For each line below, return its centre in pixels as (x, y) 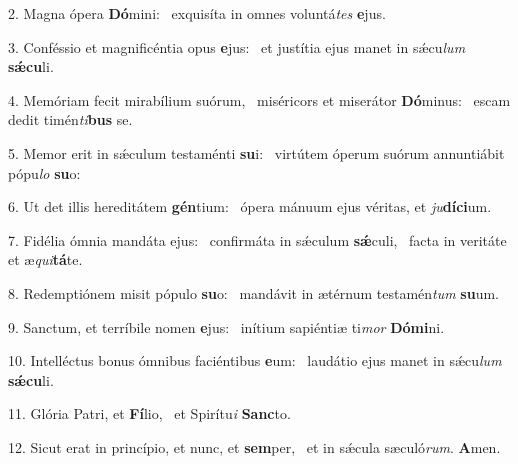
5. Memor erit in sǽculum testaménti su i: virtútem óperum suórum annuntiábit (256, 152)
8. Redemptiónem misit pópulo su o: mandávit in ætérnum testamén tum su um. (253, 292)
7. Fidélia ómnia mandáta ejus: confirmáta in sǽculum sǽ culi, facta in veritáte (257, 239)
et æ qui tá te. (45, 259)
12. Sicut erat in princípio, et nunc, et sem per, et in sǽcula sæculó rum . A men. (254, 446)
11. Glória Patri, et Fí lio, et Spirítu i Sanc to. (149, 413)
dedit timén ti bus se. (70, 119)
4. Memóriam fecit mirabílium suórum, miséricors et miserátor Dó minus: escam (259, 99)
